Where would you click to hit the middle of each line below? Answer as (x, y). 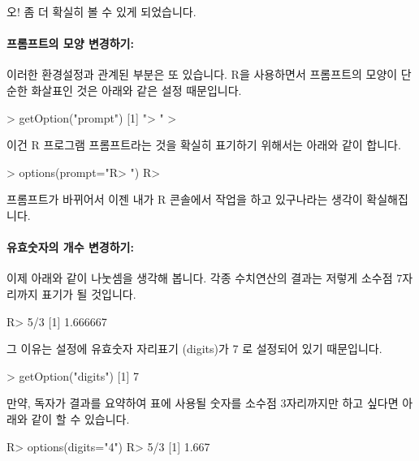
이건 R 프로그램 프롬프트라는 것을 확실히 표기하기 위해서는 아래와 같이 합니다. (204, 145)
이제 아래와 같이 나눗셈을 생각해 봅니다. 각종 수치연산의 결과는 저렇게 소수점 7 (205, 278)
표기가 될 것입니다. (89, 293)
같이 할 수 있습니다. (80, 418)
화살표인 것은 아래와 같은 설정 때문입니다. (136, 90)
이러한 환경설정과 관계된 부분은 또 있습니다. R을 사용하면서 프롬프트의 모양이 (202, 74)
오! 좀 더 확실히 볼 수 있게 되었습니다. (102, 11)
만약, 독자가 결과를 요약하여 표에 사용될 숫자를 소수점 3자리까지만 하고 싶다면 (203, 403)
